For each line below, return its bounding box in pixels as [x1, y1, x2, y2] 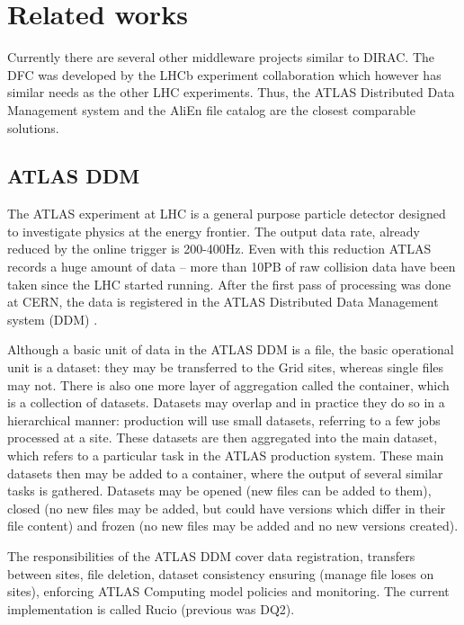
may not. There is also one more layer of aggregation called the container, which [7, 375, 450, 394]
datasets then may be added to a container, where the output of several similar [7, 463, 443, 482]
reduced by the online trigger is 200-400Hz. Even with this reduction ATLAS [7, 239, 432, 258]
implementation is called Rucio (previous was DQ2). [7, 599, 295, 618]
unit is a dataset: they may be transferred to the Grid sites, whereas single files [7, 358, 444, 377]
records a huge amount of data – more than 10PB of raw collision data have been [7, 257, 456, 276]
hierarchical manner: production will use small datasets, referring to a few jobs [7, 410, 441, 429]
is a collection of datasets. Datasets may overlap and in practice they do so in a [7, 393, 445, 412]
